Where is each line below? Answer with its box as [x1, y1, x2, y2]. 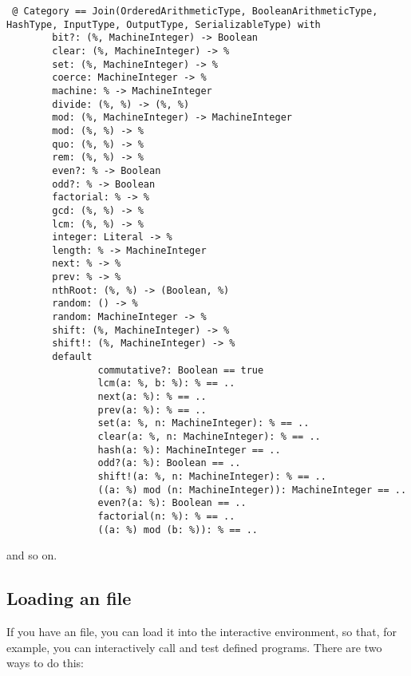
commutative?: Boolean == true [97, 364, 264, 376]
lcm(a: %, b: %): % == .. [97, 378, 235, 389]
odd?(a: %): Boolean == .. [97, 457, 241, 469]
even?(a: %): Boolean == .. [97, 497, 247, 509]
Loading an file [6, 586, 132, 611]
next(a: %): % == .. [97, 391, 207, 403]
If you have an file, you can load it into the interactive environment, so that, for [6, 623, 397, 640]
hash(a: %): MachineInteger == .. [97, 444, 281, 456]
